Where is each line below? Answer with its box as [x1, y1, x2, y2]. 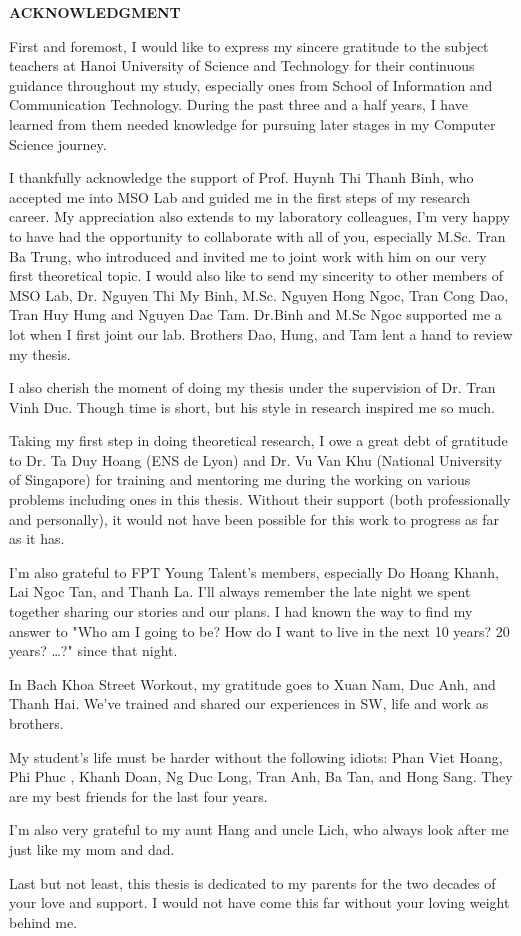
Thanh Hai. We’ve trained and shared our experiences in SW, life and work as [9, 693, 489, 714]
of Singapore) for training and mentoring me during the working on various [9, 469, 471, 490]
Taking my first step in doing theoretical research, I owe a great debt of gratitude [9, 430, 508, 451]
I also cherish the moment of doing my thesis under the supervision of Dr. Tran [9, 377, 496, 398]
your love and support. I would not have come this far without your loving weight [9, 892, 510, 913]
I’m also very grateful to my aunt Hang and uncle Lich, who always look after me [9, 819, 509, 840]
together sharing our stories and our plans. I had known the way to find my [9, 601, 473, 622]
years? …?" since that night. [9, 640, 178, 661]
